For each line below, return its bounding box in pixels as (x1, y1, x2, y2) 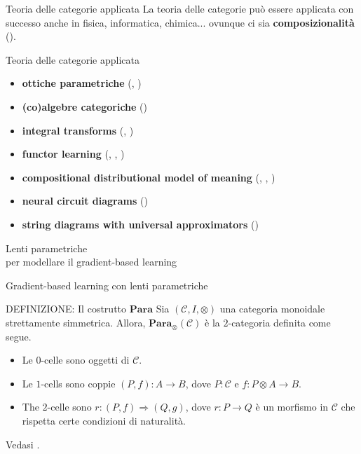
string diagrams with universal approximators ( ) (22, 216, 259, 231)
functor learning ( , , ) (22, 146, 125, 161)
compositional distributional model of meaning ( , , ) (22, 170, 275, 184)
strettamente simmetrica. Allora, (6, 315, 146, 329)
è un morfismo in (255, 399, 329, 414)
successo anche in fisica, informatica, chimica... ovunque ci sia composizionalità (6, 15, 355, 29)
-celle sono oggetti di (41, 352, 130, 367)
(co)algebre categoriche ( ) (22, 99, 147, 113)
